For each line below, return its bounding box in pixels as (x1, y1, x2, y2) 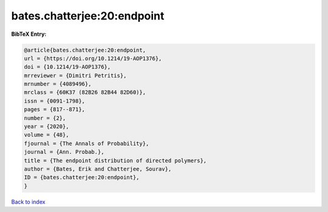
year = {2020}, (24, 123, 69, 130)
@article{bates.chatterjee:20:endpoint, (24, 46, 146, 53)
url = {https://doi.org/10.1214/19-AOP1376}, (24, 55, 162, 62)
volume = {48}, (24, 131, 69, 138)
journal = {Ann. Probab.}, (24, 149, 104, 156)
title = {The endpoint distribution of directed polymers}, (24, 157, 207, 164)
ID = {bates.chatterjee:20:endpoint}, (24, 174, 140, 181)
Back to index (11, 198, 46, 205)
